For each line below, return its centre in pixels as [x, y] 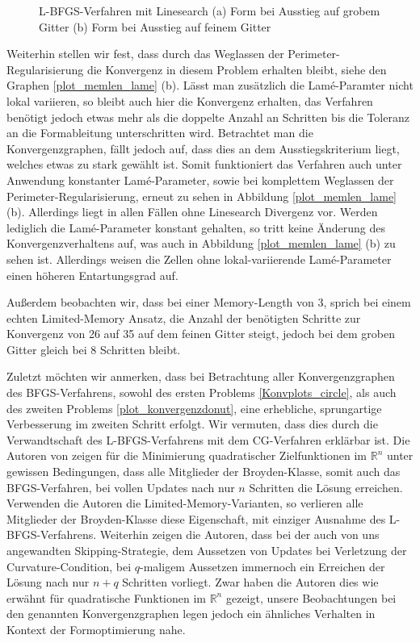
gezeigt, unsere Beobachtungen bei [311, 597]
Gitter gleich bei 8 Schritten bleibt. [94, 349]
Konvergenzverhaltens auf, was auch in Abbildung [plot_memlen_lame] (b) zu [201, 243]
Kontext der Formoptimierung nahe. [96, 629]
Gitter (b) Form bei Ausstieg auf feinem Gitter [155, 26]
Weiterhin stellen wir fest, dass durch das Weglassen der [145, 54]
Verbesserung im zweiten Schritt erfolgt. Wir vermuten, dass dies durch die [192, 424]
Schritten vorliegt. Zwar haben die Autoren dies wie [250, 582]
